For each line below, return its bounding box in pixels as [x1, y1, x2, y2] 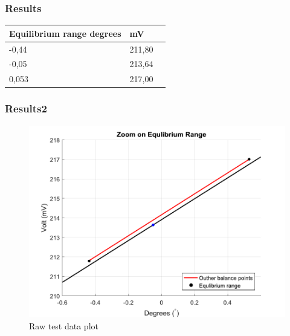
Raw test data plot [29, 319, 98, 332]
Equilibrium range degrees [9, 27, 121, 39]
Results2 [5, 101, 47, 116]
